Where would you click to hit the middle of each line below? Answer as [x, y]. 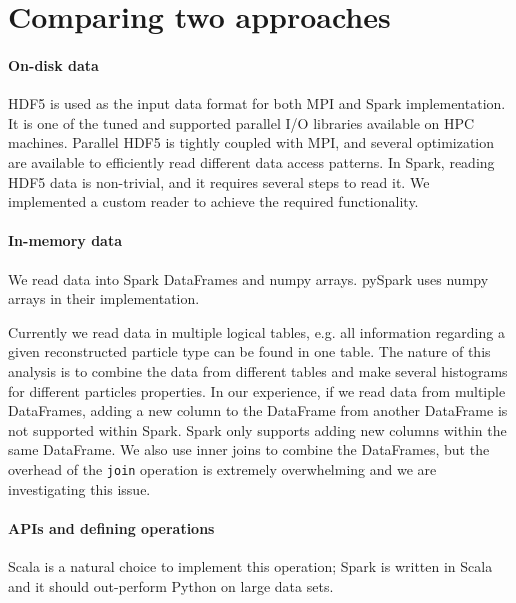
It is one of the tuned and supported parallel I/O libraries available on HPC [241, 122]
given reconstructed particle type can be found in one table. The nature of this [249, 351]
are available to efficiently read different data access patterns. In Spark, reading [251, 161]
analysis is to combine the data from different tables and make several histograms [258, 370]
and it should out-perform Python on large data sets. [171, 585]
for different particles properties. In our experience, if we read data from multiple [257, 390]
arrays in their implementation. [104, 298]
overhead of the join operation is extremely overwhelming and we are [222, 468]
